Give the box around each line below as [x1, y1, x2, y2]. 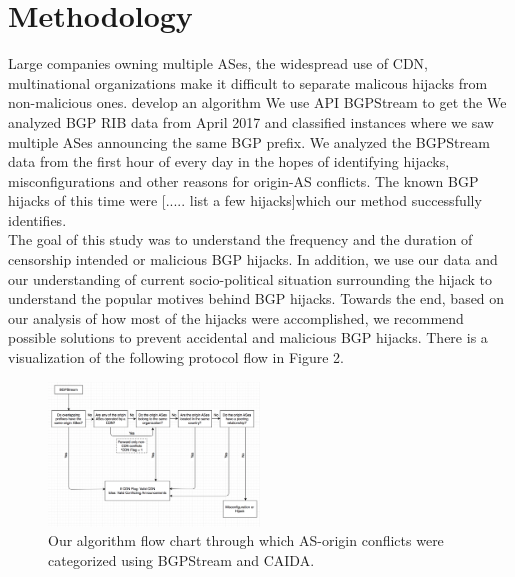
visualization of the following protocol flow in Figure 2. [8, 347, 344, 368]
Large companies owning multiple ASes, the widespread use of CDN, [8, 53, 428, 74]
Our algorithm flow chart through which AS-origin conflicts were [48, 530, 444, 551]
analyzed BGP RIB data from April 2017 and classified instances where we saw [8, 111, 494, 132]
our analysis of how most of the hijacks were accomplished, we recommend [8, 307, 464, 328]
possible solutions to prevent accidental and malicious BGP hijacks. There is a [8, 327, 488, 348]
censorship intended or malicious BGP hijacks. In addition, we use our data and [8, 249, 498, 270]
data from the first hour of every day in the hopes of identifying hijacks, [8, 151, 450, 172]
